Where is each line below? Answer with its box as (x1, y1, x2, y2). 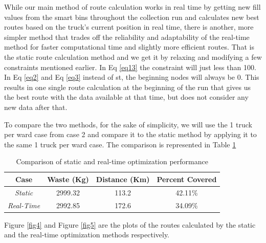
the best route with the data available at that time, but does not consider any (4, 92, 249, 102)
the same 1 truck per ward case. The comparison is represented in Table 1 (4, 139, 236, 149)
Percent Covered (157, 173, 217, 184)
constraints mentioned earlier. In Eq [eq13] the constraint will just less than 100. (4, 61, 256, 72)
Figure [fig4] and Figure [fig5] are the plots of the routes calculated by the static (4, 219, 256, 230)
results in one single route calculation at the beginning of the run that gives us (4, 81, 251, 92)
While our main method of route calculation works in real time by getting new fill (4, 2, 261, 12)
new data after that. (4, 101, 68, 112)
